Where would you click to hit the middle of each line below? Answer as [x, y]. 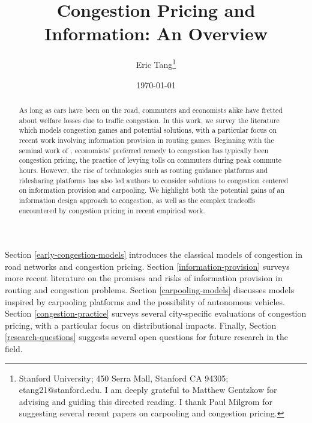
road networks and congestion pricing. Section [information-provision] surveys [147, 266]
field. [14, 348]
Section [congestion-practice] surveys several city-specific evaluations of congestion [156, 313]
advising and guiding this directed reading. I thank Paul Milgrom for [145, 401]
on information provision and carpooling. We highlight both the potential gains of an [152, 190]
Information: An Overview [156, 33]
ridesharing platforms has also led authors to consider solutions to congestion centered [154, 180]
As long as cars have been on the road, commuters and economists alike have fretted [151, 110]
